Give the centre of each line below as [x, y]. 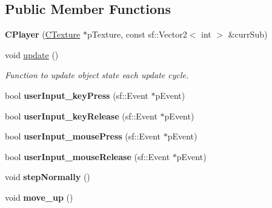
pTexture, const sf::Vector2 [137, 34]
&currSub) [248, 34]
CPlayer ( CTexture [43, 34]
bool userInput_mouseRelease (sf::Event [88, 156]
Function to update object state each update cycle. [97, 75]
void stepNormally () [48, 177]
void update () [32, 54]
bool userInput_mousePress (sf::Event [83, 136]
